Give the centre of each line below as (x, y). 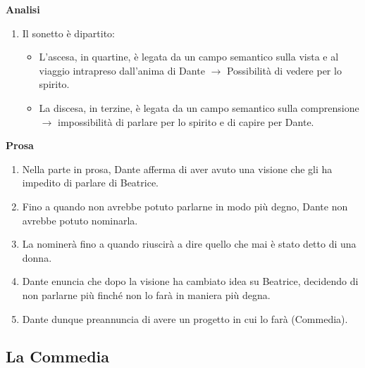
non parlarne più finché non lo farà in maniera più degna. (146, 294)
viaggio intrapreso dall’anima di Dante (122, 70)
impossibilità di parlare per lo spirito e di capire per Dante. (186, 121)
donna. (37, 257)
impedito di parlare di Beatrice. (91, 183)
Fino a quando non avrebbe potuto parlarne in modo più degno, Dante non (185, 206)
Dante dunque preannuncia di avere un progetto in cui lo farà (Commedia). (185, 318)
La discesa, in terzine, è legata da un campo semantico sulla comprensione (199, 107)
